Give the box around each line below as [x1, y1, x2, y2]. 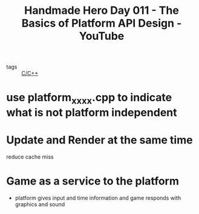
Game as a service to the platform [6, 174, 180, 188]
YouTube [79, 30, 125, 43]
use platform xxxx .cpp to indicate [6, 91, 172, 106]
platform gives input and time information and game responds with [15, 194, 181, 201]
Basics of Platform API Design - [21, 16, 182, 30]
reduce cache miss [6, 153, 54, 160]
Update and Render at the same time [6, 133, 193, 147]
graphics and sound [15, 200, 65, 208]
